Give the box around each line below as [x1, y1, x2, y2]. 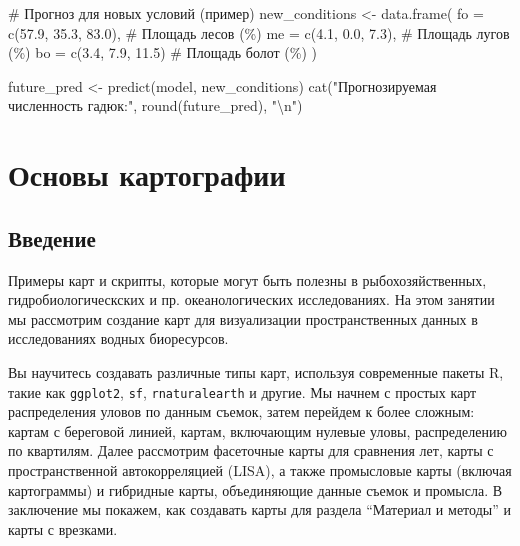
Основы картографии [8, 154, 286, 195]
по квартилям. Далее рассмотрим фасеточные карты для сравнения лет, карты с [8, 440, 494, 461]
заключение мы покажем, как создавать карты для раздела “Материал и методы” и [8, 499, 511, 520]
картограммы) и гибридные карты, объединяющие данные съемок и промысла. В [8, 479, 503, 500]
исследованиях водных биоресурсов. [8, 328, 229, 349]
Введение [8, 222, 96, 253]
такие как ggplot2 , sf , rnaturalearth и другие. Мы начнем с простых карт [8, 381, 477, 402]
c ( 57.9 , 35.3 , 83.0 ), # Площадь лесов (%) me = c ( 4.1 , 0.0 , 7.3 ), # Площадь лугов [8, 22, 510, 43]
